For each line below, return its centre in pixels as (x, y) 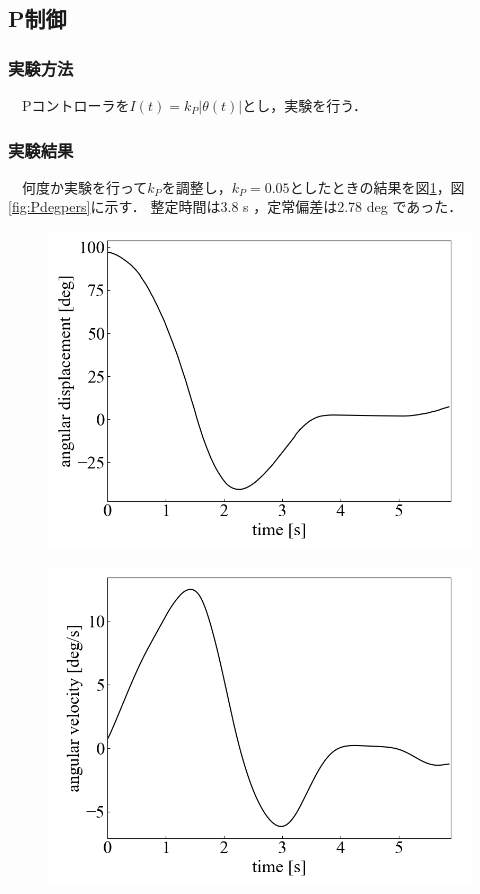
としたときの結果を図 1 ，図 (377, 186)
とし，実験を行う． (305, 105)
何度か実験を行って (84, 186)
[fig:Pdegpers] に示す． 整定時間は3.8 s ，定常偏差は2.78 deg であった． (235, 206)
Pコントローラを (75, 105)
